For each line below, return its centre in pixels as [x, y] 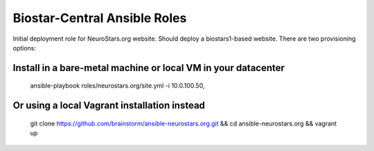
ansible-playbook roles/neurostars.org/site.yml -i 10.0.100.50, [117, 85]
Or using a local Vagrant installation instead [109, 106]
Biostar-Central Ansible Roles [100, 18]
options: [25, 48]
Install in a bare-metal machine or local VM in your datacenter [149, 68]
